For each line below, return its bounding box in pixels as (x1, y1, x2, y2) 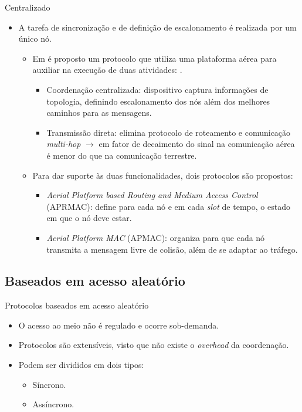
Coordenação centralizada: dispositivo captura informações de (46, 83, 269, 95)
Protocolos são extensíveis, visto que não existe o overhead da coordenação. (18, 339, 289, 351)
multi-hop (46, 138, 81, 150)
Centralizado (5, 1, 50, 13)
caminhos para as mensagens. (46, 106, 152, 119)
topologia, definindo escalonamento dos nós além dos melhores (46, 95, 270, 107)
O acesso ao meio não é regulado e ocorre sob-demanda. (18, 319, 219, 331)
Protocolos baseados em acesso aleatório (5, 299, 149, 311)
